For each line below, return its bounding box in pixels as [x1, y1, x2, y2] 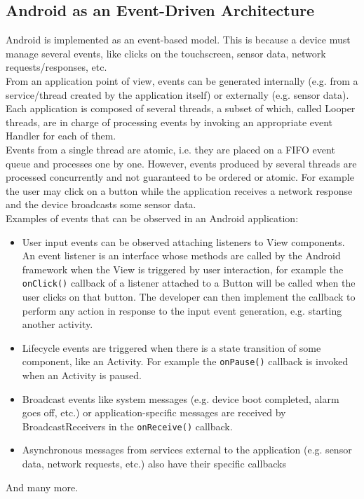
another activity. [22, 317, 93, 331]
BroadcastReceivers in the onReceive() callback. [22, 418, 233, 433]
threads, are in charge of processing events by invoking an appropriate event [6, 114, 333, 129]
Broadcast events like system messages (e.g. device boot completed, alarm [22, 391, 339, 406]
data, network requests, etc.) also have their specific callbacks [22, 456, 286, 471]
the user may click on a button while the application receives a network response [6, 183, 353, 198]
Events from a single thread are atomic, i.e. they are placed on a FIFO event [6, 142, 335, 156]
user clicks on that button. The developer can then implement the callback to [22, 289, 356, 303]
